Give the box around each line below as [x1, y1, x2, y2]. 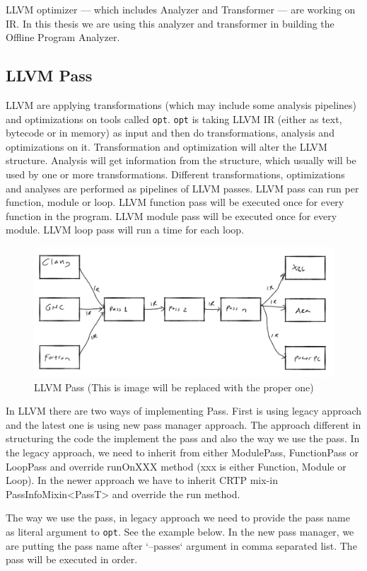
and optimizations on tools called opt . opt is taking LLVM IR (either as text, [6, 111, 342, 126]
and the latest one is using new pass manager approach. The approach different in [6, 417, 361, 432]
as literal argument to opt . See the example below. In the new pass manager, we [6, 524, 354, 538]
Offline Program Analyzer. [6, 30, 120, 45]
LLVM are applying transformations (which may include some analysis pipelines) [6, 97, 357, 112]
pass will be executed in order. [6, 552, 138, 567]
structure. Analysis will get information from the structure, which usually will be [6, 153, 356, 168]
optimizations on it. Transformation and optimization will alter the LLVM [6, 139, 327, 154]
